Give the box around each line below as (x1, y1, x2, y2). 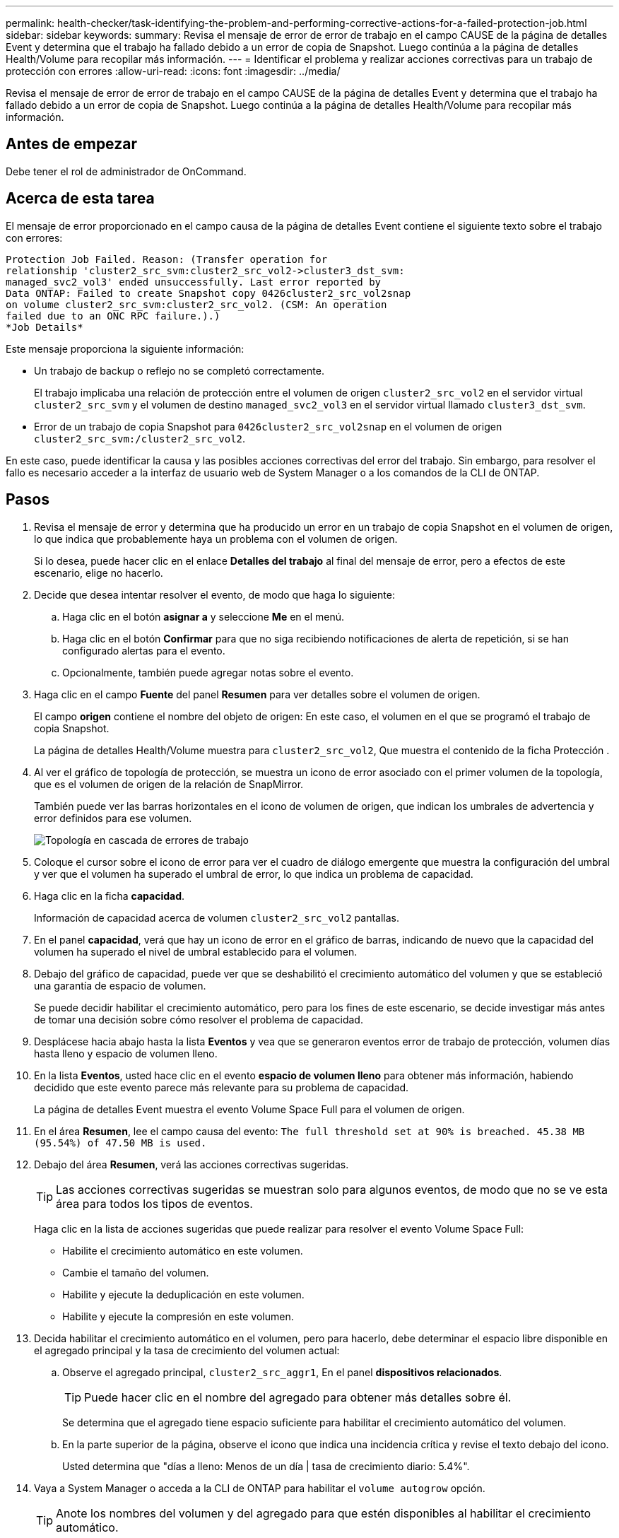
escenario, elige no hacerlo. (34, 566, 163, 579)
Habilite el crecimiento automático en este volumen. (62, 1244, 303, 1257)
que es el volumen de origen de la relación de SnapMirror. (34, 777, 304, 790)
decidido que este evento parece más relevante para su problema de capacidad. (34, 1081, 409, 1093)
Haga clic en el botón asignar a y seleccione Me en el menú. (62, 610, 345, 623)
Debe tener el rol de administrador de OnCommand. (6, 165, 247, 177)
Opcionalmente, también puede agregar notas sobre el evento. (62, 666, 354, 679)
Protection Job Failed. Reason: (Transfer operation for (6, 253, 328, 265)
